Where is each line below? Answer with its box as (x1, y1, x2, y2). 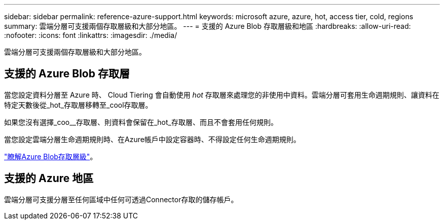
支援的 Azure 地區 (4, 172, 94, 185)
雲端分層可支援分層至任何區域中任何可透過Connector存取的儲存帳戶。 (4, 195, 238, 204)
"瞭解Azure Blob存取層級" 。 (4, 152, 97, 161)
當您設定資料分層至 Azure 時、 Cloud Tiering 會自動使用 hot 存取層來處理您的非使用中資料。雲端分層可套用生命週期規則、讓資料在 (4, 90, 439, 99)
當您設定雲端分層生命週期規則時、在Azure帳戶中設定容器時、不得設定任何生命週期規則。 (4, 135, 301, 144)
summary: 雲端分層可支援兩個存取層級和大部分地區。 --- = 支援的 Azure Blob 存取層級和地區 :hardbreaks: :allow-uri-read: (4, 22, 411, 30)
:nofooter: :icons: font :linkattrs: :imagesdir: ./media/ (4, 31, 177, 39)
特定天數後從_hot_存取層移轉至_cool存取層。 (4, 100, 153, 109)
